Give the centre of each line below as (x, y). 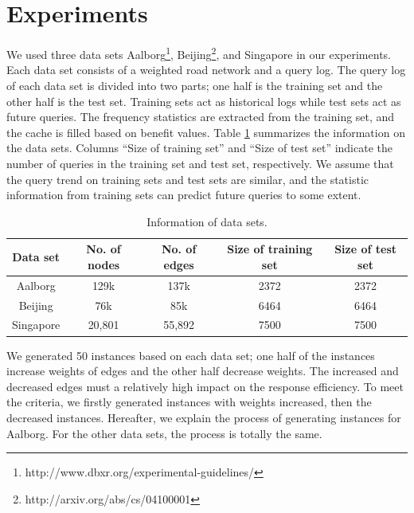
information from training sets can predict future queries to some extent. (184, 195)
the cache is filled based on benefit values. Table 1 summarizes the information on (206, 132)
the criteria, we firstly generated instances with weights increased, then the (189, 402)
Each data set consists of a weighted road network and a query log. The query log (206, 70)
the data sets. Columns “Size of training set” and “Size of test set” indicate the (200, 148)
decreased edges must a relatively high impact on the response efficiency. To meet (205, 386)
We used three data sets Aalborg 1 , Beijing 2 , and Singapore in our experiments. (199, 53)
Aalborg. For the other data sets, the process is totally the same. (164, 433)
